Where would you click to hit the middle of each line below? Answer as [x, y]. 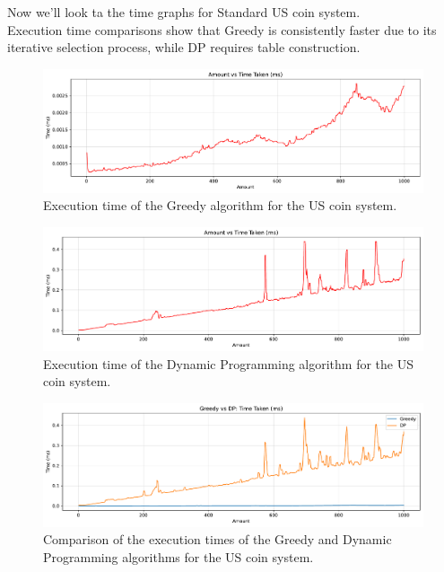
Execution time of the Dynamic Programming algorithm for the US [228, 363]
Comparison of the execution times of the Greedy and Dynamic [218, 539]
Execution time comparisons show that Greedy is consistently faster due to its [222, 29]
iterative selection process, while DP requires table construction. [184, 47]
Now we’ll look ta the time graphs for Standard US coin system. [184, 12]
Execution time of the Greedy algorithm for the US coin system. [220, 205]
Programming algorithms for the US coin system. [178, 556]
